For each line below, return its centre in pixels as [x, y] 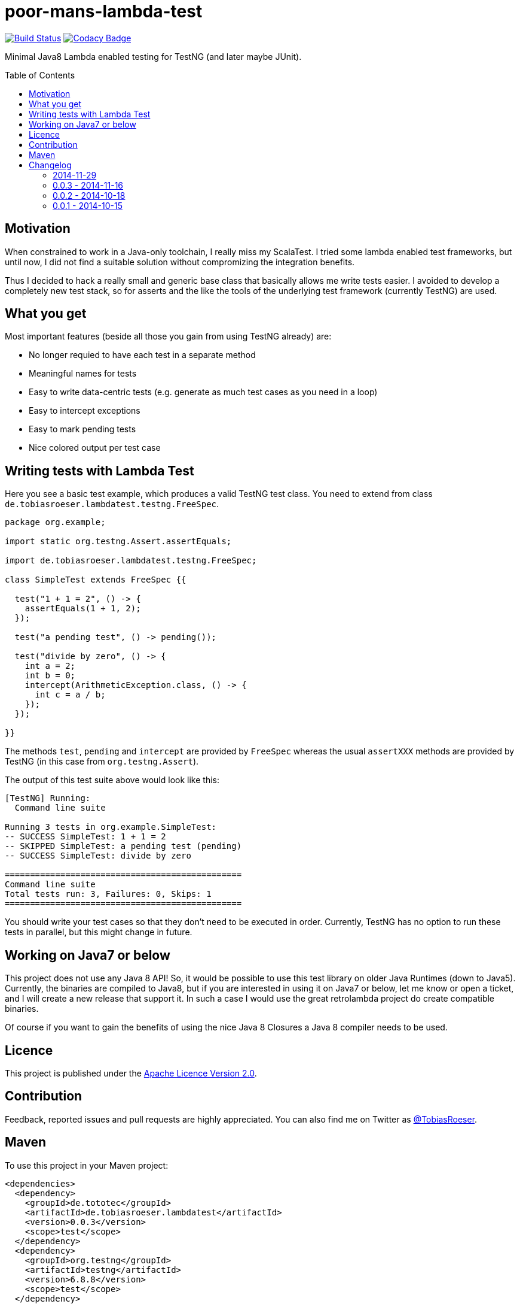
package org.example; [55, 522]
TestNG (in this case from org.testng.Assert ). [102, 762]
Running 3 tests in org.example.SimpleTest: [111, 827]
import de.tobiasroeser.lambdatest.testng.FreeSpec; [131, 561]
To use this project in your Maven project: [87, 1165]
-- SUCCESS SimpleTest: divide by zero [98, 856]
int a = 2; [50, 666]
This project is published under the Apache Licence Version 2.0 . [131, 1073]
